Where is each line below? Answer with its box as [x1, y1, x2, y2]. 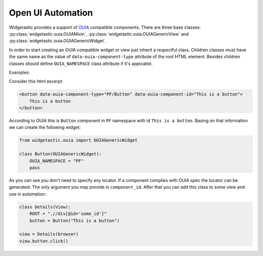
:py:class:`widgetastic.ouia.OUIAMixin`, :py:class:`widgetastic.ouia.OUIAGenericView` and [9, 31, 189, 37]
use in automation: [9, 191, 46, 197]
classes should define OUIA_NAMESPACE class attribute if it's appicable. [9, 60, 153, 66]
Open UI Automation [9, 7, 93, 18]
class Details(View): [19, 204, 71, 210]
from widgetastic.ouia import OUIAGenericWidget [19, 138, 138, 143]
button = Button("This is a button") [29, 217, 120, 223]
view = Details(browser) [19, 232, 79, 237]
